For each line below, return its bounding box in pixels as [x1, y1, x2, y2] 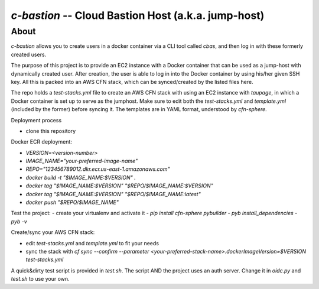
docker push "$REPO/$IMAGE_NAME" [25, 199, 119, 206]
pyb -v [11, 217, 28, 225]
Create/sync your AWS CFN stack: [11, 229, 95, 236]
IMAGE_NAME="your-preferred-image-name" [25, 157, 138, 165]
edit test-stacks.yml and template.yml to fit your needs [25, 239, 159, 246]
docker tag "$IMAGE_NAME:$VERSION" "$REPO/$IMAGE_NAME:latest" [25, 190, 201, 197]
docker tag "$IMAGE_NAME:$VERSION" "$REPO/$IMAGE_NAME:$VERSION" [25, 182, 214, 189]
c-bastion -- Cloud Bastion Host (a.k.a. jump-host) [11, 9, 265, 22]
